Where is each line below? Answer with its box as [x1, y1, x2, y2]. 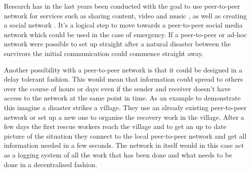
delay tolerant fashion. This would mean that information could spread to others [4, 74, 243, 84]
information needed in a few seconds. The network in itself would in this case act [4, 140, 244, 150]
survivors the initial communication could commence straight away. [4, 48, 204, 58]
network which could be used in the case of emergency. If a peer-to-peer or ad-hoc [4, 29, 247, 39]
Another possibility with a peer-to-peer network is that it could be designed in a [4, 64, 243, 74]
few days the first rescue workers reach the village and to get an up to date [4, 121, 227, 131]
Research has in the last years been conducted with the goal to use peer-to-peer [4, 1, 240, 11]
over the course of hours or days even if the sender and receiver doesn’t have [4, 83, 231, 93]
